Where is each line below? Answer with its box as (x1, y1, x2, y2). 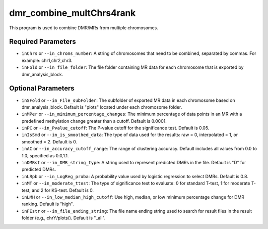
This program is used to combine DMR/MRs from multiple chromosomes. (9, 25, 158, 31)
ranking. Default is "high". (21, 201, 74, 207)
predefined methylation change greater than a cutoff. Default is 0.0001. (21, 118, 167, 124)
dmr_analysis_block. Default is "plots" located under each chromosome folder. (21, 104, 182, 110)
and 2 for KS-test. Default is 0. (31, 187, 94, 193)
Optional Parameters (9, 84, 74, 92)
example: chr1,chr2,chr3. (21, 57, 73, 63)
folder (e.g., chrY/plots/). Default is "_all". (21, 215, 106, 221)
